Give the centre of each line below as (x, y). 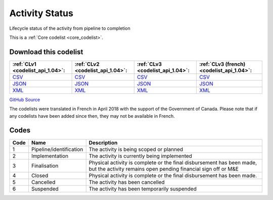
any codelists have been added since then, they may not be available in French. (92, 116)
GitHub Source (25, 99)
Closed (40, 175)
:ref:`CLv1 (24, 64)
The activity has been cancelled (127, 182)
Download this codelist (46, 52)
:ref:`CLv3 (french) (222, 64)
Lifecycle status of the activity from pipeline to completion (70, 28)
